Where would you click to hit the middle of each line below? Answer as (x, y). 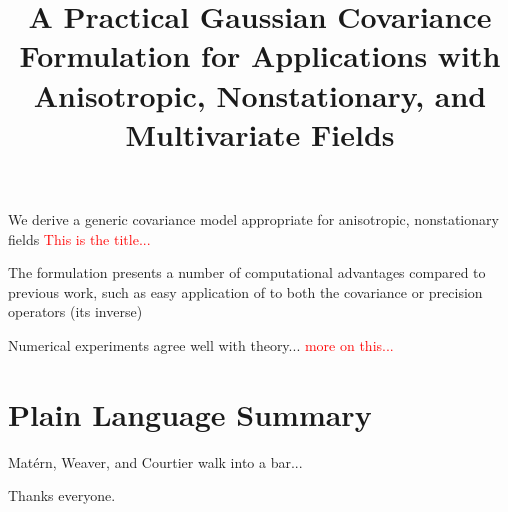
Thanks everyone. (62, 495)
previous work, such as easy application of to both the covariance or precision (245, 291)
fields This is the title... (79, 238)
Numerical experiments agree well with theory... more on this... (201, 344)
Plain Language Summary (190, 413)
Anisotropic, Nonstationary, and (260, 94)
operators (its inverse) (75, 311)
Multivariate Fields (260, 133)
